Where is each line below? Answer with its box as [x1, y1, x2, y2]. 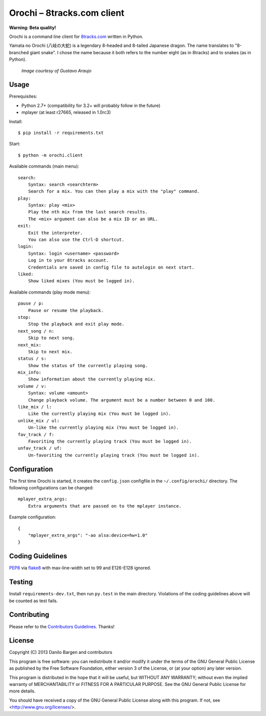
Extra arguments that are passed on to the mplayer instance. [28, 503, 182, 509]
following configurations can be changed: [9, 485, 94, 491]
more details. [9, 688, 36, 694]
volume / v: [18, 383, 47, 389]
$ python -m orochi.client [18, 152, 83, 158]
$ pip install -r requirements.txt [18, 130, 104, 136]
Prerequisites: [9, 94, 37, 100]
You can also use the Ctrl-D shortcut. [28, 237, 125, 242]
